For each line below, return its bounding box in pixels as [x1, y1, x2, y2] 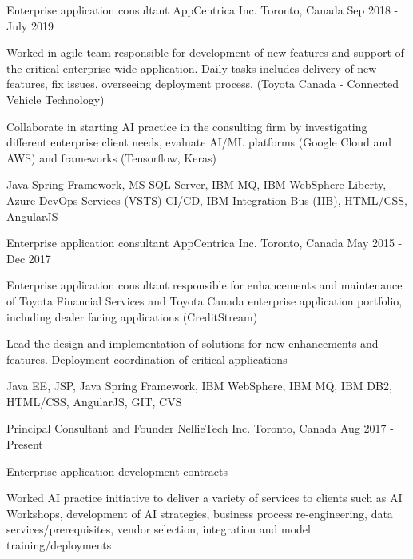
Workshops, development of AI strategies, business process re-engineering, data [6, 505, 393, 521]
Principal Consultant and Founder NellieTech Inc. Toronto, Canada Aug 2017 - [6, 420, 394, 437]
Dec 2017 [6, 250, 51, 266]
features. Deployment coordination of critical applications [6, 350, 288, 367]
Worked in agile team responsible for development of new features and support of [6, 44, 404, 61]
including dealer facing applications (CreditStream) [6, 308, 258, 325]
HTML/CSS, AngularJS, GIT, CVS [6, 393, 182, 409]
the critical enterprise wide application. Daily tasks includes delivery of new [6, 59, 377, 76]
